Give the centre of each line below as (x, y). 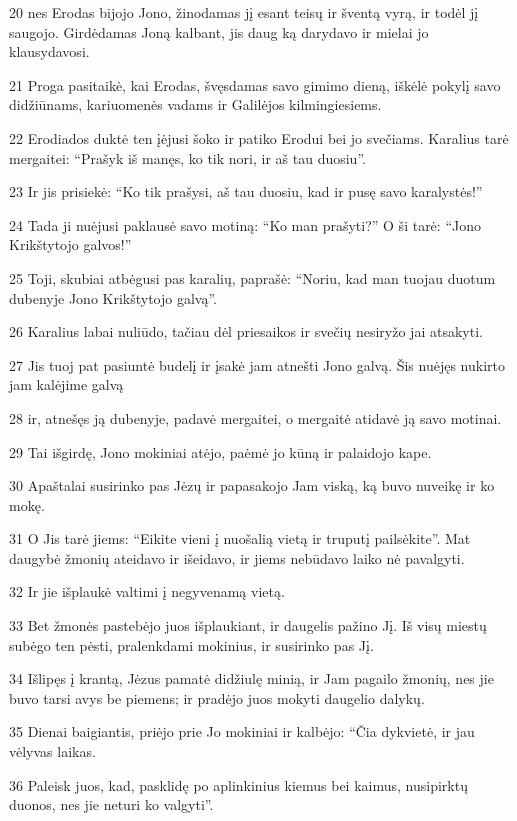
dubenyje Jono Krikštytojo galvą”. (113, 297)
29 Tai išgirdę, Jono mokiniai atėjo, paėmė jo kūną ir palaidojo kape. (220, 451)
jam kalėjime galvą (66, 384)
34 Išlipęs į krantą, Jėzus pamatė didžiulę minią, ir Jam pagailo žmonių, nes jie (251, 678)
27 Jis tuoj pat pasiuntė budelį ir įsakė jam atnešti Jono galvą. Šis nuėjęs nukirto (257, 364)
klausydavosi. (49, 51)
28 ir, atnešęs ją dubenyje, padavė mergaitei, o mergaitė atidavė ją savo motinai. (255, 417)
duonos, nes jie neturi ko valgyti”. (111, 804)
